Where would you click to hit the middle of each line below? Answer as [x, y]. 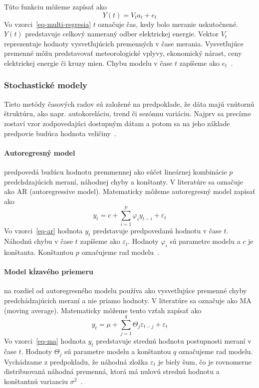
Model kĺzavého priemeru [49, 272]
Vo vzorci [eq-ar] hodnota [43, 231]
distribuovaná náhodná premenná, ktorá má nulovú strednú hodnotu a [112, 371]
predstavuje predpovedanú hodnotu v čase [157, 231]
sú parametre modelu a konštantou [118, 351]
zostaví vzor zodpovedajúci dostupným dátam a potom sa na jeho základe [117, 123]
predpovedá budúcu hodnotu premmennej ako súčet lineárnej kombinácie [116, 171]
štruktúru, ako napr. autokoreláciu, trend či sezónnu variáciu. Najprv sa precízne [128, 113]
